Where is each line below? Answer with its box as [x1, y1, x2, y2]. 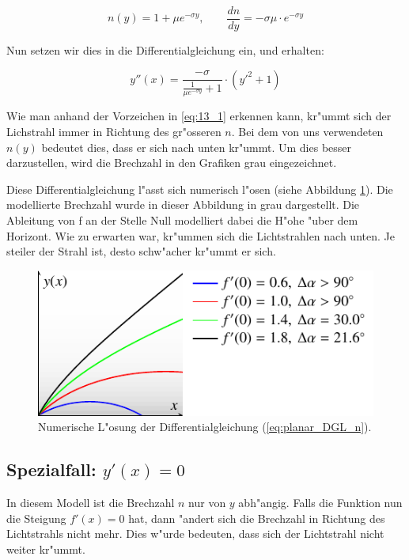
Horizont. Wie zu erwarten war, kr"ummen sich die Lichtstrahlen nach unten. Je [6, 227, 395, 244]
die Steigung [6, 509, 66, 526]
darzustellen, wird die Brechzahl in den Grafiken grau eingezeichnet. [6, 154, 337, 171]
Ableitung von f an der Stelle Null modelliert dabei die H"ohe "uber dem [6, 212, 358, 228]
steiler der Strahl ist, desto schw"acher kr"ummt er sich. [6, 243, 276, 259]
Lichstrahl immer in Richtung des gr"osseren [6, 123, 222, 140]
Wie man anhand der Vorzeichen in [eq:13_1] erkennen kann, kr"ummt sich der [6, 108, 392, 124]
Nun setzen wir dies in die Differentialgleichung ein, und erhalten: [6, 42, 324, 59]
